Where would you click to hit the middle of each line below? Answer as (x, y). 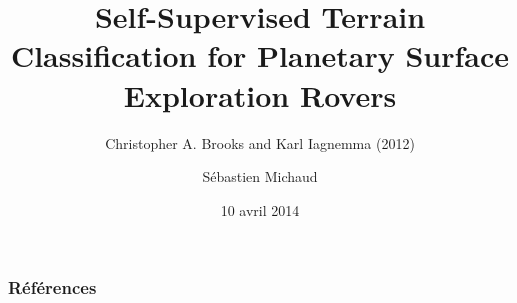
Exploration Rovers (260, 94)
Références (52, 287)
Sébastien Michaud (260, 176)
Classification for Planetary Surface (260, 55)
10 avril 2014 (260, 209)
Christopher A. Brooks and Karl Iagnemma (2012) (260, 142)
